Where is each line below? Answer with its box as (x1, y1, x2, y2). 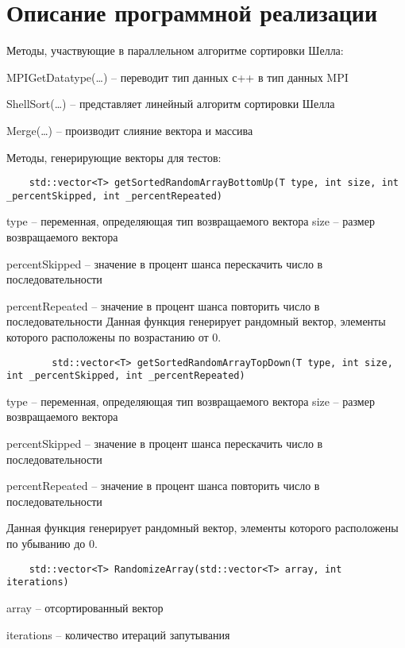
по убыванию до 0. (6, 535, 98, 552)
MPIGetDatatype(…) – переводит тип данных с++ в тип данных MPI (6, 68, 349, 85)
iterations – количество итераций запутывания (6, 626, 230, 642)
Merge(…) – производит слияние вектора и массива (6, 121, 253, 138)
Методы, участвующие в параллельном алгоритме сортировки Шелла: (6, 42, 344, 59)
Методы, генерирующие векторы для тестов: (6, 148, 222, 165)
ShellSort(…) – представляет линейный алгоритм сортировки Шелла (6, 95, 335, 112)
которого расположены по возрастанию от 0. (6, 328, 222, 345)
